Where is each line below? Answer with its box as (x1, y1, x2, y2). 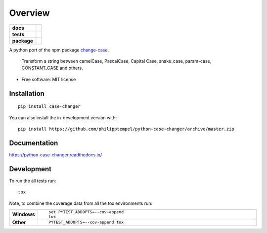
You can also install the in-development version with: (9, 114, 117, 121)
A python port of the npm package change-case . (9, 47, 109, 53)
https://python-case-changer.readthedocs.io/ (9, 151, 102, 158)
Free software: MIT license (21, 76, 76, 82)
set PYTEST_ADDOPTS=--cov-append (48, 209, 124, 215)
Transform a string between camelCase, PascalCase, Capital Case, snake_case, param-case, (21, 58, 212, 64)
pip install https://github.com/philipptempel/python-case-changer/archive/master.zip (18, 126, 234, 132)
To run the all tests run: (9, 178, 56, 184)
